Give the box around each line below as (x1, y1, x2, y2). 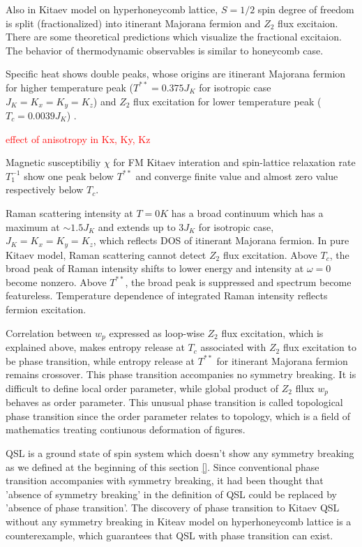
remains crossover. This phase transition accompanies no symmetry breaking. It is (6, 367, 356, 382)
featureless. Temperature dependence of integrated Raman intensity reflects (6, 288, 328, 303)
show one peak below (24, 168, 114, 183)
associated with (200, 340, 266, 354)
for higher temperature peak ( (6, 80, 133, 94)
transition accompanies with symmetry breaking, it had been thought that (6, 473, 324, 488)
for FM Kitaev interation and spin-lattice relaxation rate (113, 155, 356, 170)
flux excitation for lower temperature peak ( (133, 93, 322, 108)
